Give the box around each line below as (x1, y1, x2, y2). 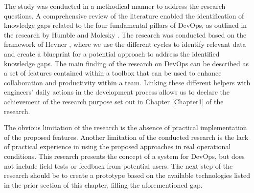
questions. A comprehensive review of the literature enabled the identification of (4, 10, 244, 20)
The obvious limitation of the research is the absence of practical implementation (4, 122, 247, 133)
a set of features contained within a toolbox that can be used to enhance (4, 68, 222, 78)
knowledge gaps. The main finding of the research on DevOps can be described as (4, 58, 249, 68)
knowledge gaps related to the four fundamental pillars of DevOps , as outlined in (4, 20, 247, 30)
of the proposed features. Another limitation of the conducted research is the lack (4, 132, 249, 142)
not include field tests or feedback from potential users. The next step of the (4, 160, 233, 171)
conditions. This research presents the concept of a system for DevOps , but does (4, 151, 245, 161)
